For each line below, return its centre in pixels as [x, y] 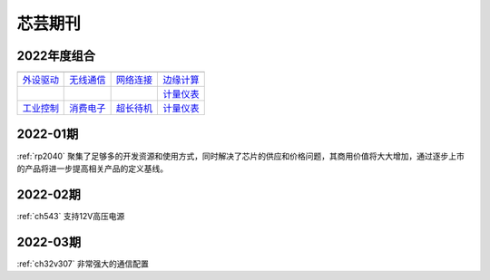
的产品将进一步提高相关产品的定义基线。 [92, 169]
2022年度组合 [56, 56]
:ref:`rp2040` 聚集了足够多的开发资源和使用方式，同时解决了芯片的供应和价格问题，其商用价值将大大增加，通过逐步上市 [240, 156]
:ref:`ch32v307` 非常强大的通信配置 [83, 264]
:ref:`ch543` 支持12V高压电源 [71, 216]
